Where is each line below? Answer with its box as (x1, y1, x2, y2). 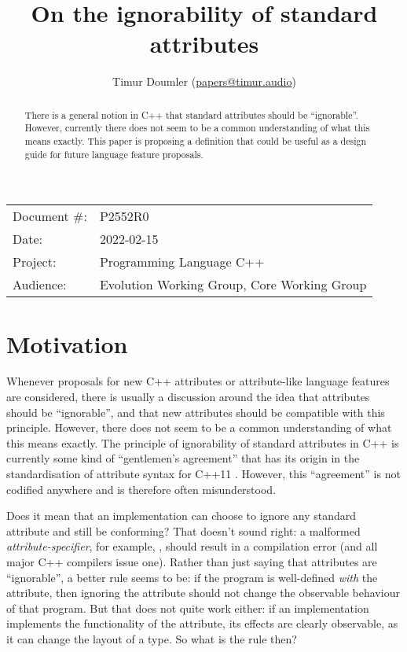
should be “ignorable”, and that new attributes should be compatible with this (6, 403, 385, 420)
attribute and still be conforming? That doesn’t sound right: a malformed (6, 522, 361, 539)
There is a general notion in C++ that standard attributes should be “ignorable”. (24, 108, 358, 121)
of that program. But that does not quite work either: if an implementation (6, 599, 369, 616)
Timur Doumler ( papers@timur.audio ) (112, 73, 296, 90)
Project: (13, 252, 57, 271)
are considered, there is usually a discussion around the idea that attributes (6, 389, 370, 405)
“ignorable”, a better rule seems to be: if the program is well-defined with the (6, 569, 378, 585)
